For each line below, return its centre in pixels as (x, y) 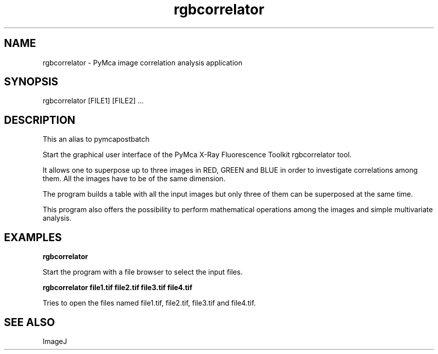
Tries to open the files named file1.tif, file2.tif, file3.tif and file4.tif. (149, 303)
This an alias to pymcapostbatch (96, 139)
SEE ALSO (29, 322)
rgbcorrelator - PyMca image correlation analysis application (142, 62)
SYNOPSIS (31, 82)
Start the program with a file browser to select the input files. (143, 272)
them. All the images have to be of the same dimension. (134, 179)
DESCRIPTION (40, 120)
